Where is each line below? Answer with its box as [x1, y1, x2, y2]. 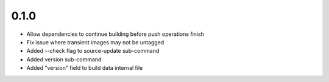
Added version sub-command [26, 55, 102, 63]
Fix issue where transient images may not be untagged [26, 38, 164, 46]
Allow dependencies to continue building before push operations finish [26, 30, 204, 38]
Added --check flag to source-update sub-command [26, 47, 160, 55]
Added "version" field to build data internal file [26, 64, 143, 72]
